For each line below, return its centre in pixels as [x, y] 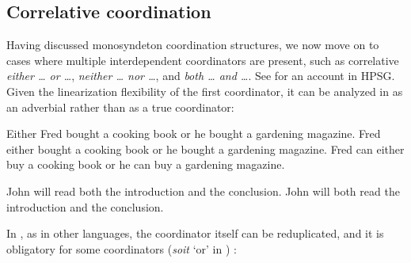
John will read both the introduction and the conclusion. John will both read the [203, 191]
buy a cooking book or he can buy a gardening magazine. [146, 164]
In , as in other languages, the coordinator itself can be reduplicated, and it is [195, 233]
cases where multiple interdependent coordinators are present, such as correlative [203, 60]
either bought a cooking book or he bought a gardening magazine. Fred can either [205, 149]
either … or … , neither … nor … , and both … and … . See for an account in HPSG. [201, 76]
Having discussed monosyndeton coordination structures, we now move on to [193, 45]
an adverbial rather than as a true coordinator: [120, 107]
